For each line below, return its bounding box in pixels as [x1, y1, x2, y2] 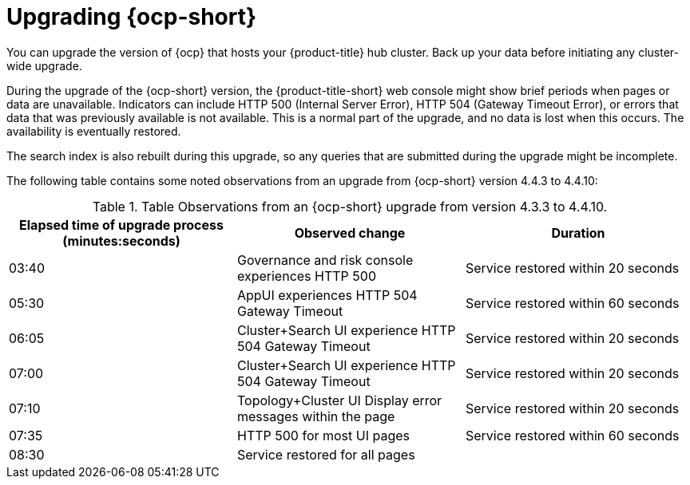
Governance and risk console [236, 251, 414, 268]
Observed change [294, 224, 406, 241]
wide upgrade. [6, 58, 82, 73]
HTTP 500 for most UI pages [236, 427, 410, 444]
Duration [551, 224, 605, 241]
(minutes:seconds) [62, 232, 180, 249]
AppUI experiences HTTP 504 [236, 286, 418, 303]
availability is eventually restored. [6, 124, 181, 138]
